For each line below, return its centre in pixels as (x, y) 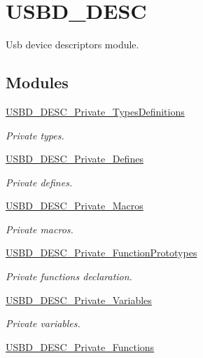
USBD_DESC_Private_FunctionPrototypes (101, 253)
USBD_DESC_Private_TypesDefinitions (95, 111)
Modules (37, 82)
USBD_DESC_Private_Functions (80, 346)
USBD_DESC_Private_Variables (79, 300)
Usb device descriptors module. (72, 44)
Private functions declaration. (69, 276)
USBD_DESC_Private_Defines (75, 159)
